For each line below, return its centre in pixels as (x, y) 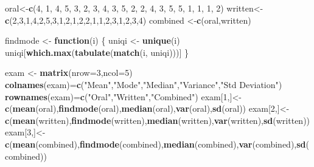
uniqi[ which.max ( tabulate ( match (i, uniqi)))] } (97, 52)
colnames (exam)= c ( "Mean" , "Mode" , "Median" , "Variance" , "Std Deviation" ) (144, 84)
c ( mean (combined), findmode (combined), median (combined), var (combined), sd (155, 144)
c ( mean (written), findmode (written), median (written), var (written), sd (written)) (158, 120)
